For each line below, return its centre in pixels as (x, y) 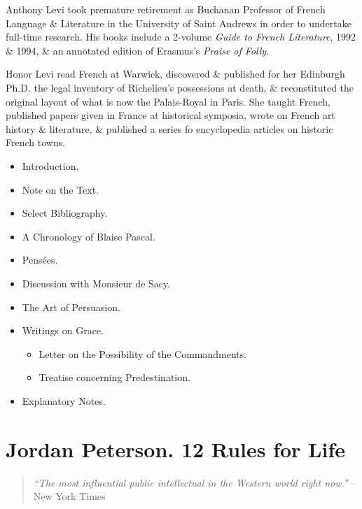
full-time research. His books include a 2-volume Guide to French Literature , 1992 (181, 37)
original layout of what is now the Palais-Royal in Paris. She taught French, (168, 101)
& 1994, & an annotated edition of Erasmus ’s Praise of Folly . (138, 50)
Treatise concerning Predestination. (114, 377)
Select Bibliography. (65, 213)
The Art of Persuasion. (71, 307)
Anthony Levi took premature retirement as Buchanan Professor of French (166, 9)
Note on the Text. (61, 189)
